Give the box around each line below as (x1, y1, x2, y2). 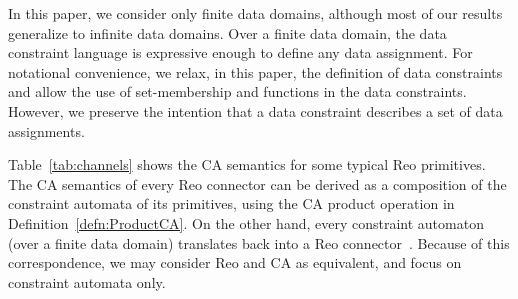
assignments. (8, 120, 85, 141)
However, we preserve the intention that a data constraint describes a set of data (8, 100, 503, 121)
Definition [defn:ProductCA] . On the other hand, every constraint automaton (8, 212, 484, 233)
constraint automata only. (8, 271, 166, 292)
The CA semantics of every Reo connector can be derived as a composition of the (8, 173, 507, 194)
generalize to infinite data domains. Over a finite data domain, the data (8, 22, 447, 43)
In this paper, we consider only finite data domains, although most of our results (8, 3, 503, 23)
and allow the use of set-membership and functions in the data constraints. (8, 81, 467, 102)
